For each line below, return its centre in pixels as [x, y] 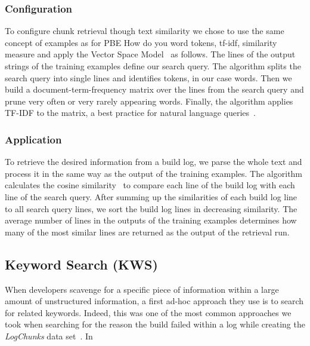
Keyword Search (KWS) [81, 264]
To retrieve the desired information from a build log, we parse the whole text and [154, 162]
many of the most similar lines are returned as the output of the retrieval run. [147, 232]
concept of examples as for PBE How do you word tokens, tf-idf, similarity [141, 42]
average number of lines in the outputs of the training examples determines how [151, 220]
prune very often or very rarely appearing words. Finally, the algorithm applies [149, 101]
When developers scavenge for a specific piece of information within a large [142, 289]
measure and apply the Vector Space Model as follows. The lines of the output [150, 54]
